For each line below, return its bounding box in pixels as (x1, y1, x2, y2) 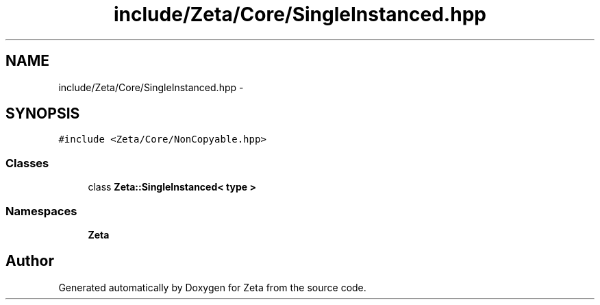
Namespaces (5, 204, 77, 218)
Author (5, 252, 54, 270)
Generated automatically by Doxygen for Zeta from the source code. (58, 281, 366, 293)
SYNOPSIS (5, 105, 80, 123)
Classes (5, 156, 49, 170)
